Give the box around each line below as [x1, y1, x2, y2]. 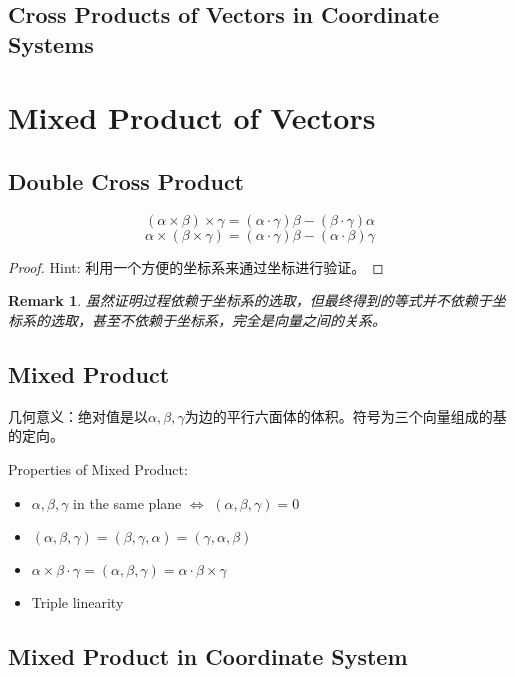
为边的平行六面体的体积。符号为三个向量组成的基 [184, 405, 507, 426]
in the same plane [73, 492, 182, 513]
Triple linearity [31, 592, 124, 613]
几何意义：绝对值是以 [8, 405, 148, 426]
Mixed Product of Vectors [8, 97, 376, 138]
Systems [8, 28, 94, 59]
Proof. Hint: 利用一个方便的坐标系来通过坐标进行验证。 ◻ [8, 256, 384, 277]
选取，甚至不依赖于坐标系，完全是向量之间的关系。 [49, 309, 386, 330]
